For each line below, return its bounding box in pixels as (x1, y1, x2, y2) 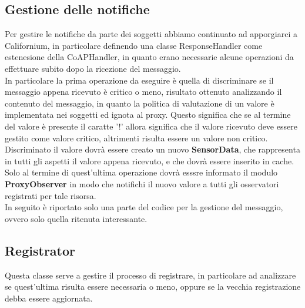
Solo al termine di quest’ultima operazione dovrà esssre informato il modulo (5, 166, 278, 178)
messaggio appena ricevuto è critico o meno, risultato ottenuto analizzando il (5, 85, 282, 98)
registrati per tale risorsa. (5, 189, 96, 201)
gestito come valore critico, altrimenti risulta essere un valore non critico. (5, 131, 268, 144)
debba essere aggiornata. (5, 292, 93, 304)
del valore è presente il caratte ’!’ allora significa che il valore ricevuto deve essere (5, 120, 297, 132)
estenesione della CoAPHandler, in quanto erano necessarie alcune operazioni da (5, 51, 294, 63)
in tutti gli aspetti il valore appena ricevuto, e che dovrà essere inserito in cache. (5, 154, 294, 167)
